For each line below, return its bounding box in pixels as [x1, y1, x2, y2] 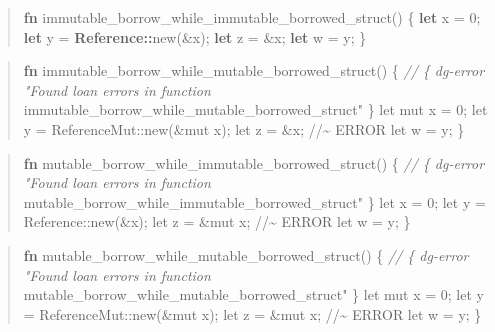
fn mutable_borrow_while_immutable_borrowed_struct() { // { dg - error [23, 152, 485, 173]
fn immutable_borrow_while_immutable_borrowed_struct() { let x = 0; [23, 7, 481, 27]
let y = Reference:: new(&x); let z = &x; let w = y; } [23, 26, 367, 47]
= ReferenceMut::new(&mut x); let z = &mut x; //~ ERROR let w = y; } [23, 303, 482, 324]
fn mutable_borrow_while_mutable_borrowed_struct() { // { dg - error [23, 244, 469, 265]
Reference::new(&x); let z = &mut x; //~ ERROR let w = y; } [23, 211, 411, 232]
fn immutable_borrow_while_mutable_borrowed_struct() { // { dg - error [23, 60, 485, 81]
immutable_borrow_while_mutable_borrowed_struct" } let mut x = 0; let [23, 99, 488, 120]
